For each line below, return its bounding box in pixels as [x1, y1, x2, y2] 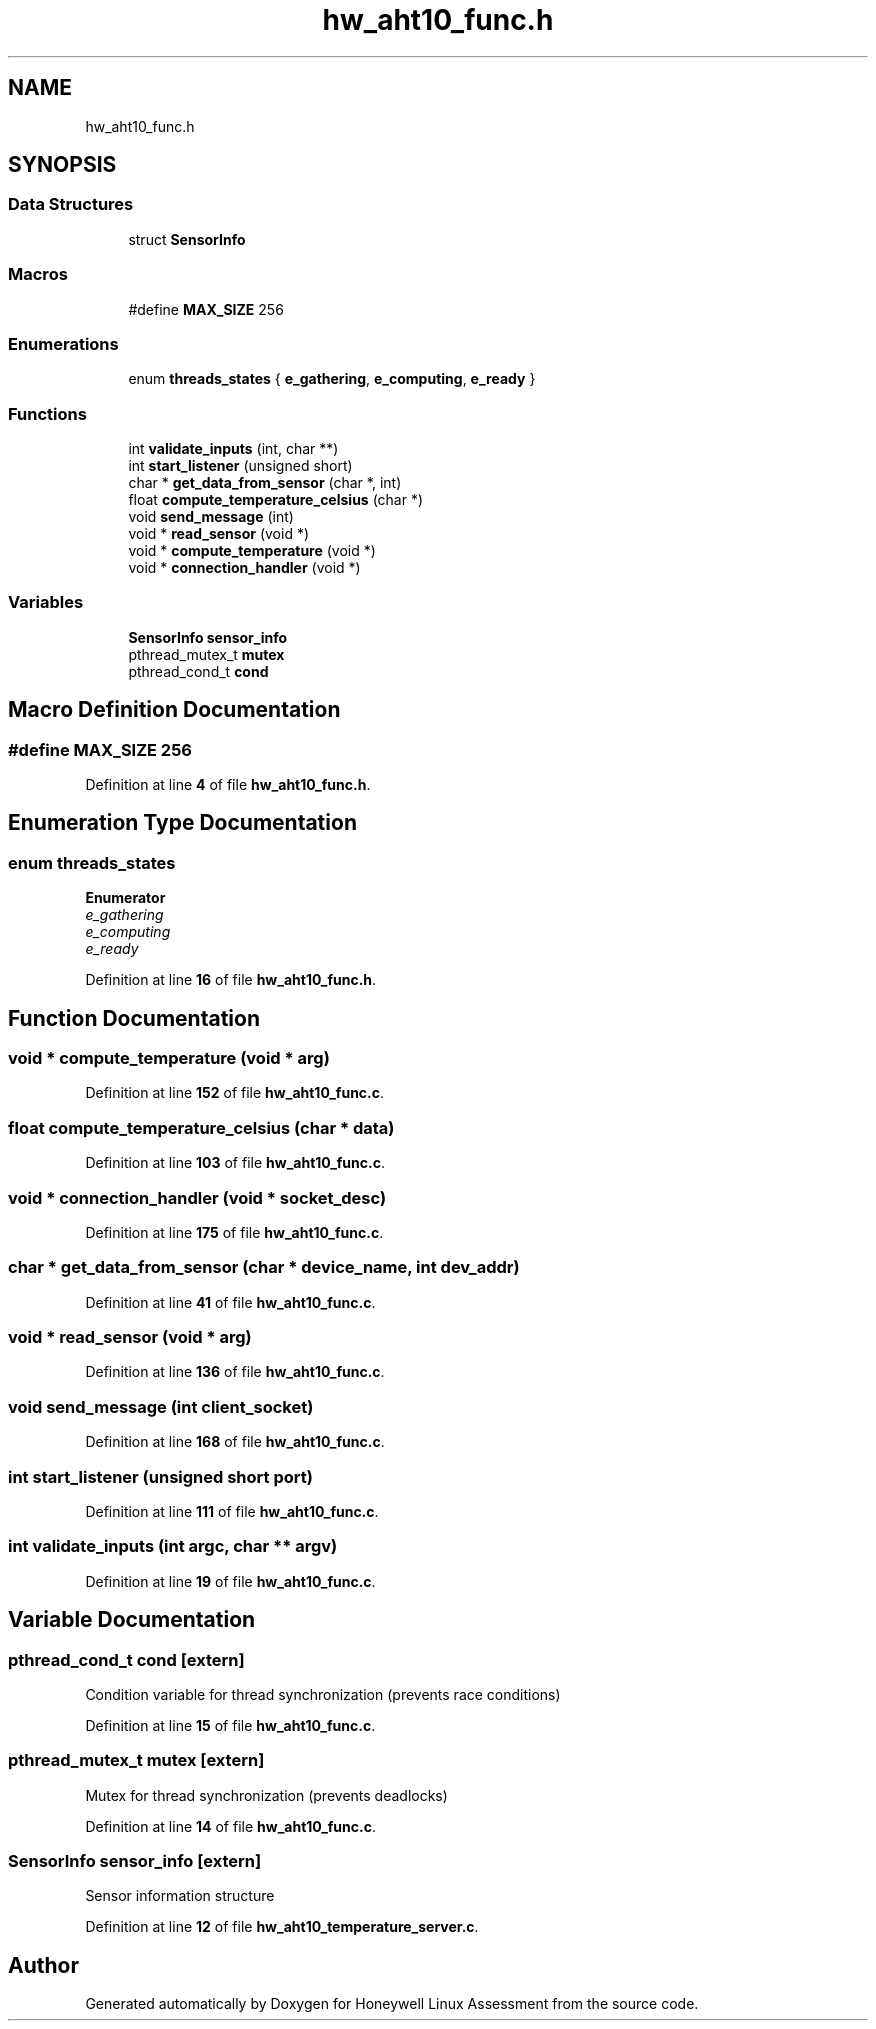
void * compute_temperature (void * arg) [8, 1048, 330, 1069]
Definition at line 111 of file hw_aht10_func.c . [85, 1502, 379, 1520]
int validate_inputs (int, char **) [128, 440, 339, 458]
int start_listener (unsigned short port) [8, 1466, 313, 1487]
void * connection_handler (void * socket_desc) [8, 1187, 387, 1208]
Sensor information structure [85, 1887, 275, 1905]
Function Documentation [8, 1005, 260, 1031]
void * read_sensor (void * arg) [8, 1327, 252, 1348]
